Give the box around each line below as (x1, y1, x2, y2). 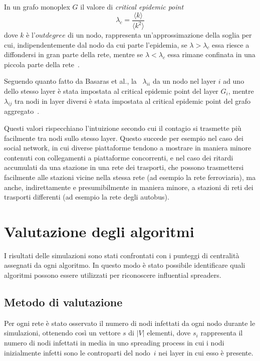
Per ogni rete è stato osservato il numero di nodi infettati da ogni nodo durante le (4, 317, 255, 328)
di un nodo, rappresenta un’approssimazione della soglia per (68, 30, 252, 40)
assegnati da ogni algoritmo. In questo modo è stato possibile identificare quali (4, 260, 245, 270)
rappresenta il (200, 327, 243, 338)
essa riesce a (212, 39, 249, 50)
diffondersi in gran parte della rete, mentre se (4, 49, 143, 60)
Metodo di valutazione (4, 294, 123, 309)
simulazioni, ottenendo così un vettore (4, 327, 121, 338)
